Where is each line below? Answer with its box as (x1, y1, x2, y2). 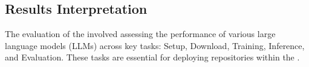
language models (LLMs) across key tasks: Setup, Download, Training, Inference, (5, 39, 305, 51)
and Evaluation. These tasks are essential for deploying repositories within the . (5, 51, 300, 63)
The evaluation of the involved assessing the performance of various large (5, 28, 276, 40)
